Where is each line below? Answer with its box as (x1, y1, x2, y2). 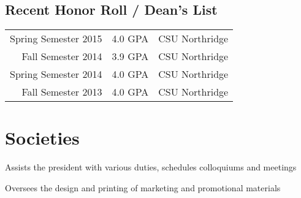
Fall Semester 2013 (21, 85, 102, 99)
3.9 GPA (112, 49, 149, 64)
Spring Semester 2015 (10, 31, 102, 46)
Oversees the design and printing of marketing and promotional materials (5, 181, 281, 194)
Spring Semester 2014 (10, 67, 102, 82)
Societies (5, 125, 80, 150)
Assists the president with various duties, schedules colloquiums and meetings (5, 161, 297, 173)
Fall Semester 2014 (21, 49, 102, 64)
